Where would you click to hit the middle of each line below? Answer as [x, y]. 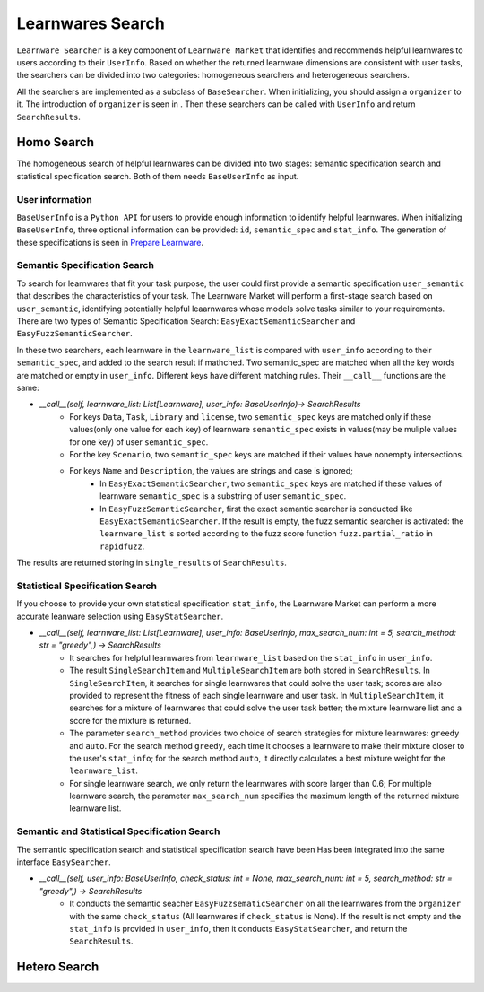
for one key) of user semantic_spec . [139, 442]
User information [55, 199]
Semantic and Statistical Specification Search [118, 831]
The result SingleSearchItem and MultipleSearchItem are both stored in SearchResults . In [250, 670]
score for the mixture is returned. [130, 720]
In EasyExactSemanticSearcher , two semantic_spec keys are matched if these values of [271, 483]
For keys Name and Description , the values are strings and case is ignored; [211, 471]
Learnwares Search [91, 23]
